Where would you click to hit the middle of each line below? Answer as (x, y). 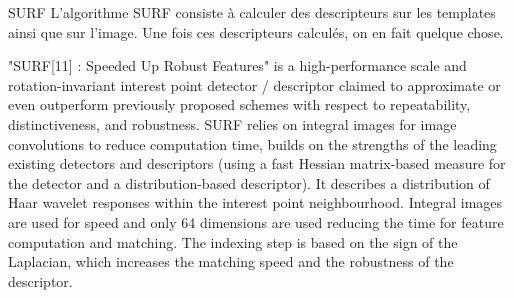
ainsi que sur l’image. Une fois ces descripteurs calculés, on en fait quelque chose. (256, 31)
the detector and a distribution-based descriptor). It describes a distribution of (249, 182)
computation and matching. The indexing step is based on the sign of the (233, 241)
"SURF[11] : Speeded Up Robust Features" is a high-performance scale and (237, 65)
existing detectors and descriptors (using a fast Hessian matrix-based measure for (257, 163)
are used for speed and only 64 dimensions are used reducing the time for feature (256, 221)
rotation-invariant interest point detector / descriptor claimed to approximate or (254, 84)
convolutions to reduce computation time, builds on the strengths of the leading (252, 143)
